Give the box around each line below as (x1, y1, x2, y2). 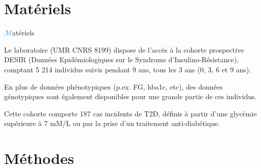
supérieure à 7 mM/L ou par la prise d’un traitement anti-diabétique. (4, 118, 220, 129)
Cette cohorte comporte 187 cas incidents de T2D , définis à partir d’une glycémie (4, 108, 257, 118)
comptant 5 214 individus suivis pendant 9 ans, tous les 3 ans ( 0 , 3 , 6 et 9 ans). (4, 64, 251, 74)
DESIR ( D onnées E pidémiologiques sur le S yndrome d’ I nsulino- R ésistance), (4, 54, 239, 65)
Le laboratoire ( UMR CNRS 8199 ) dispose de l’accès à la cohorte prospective (4, 44, 244, 55)
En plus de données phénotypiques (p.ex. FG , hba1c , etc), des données (4, 81, 223, 92)
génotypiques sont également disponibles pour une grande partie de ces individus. (4, 91, 257, 102)
